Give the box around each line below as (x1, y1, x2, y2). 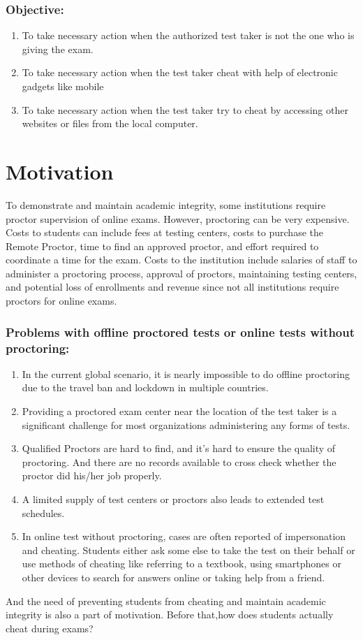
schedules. (22, 505, 65, 520)
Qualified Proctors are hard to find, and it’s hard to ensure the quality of (22, 441, 336, 456)
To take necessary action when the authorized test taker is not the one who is (22, 28, 355, 43)
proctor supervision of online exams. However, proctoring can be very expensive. (6, 211, 350, 226)
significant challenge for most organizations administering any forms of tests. (22, 417, 350, 432)
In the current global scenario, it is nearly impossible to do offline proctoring (22, 366, 350, 381)
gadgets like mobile (22, 79, 104, 93)
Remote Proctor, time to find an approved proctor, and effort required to (6, 238, 319, 253)
